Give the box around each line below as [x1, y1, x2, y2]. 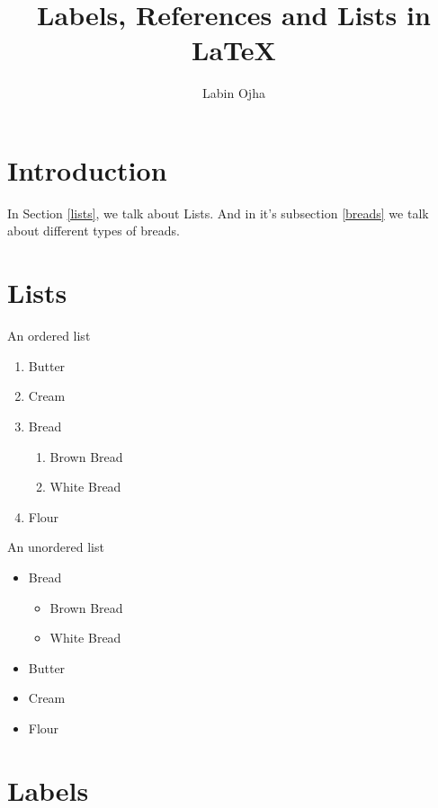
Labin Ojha [202, 84, 265, 102]
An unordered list [7, 537, 104, 556]
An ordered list [7, 326, 91, 345]
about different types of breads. [7, 221, 180, 240]
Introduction [7, 151, 167, 188]
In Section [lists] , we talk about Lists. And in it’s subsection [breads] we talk [7, 203, 429, 222]
